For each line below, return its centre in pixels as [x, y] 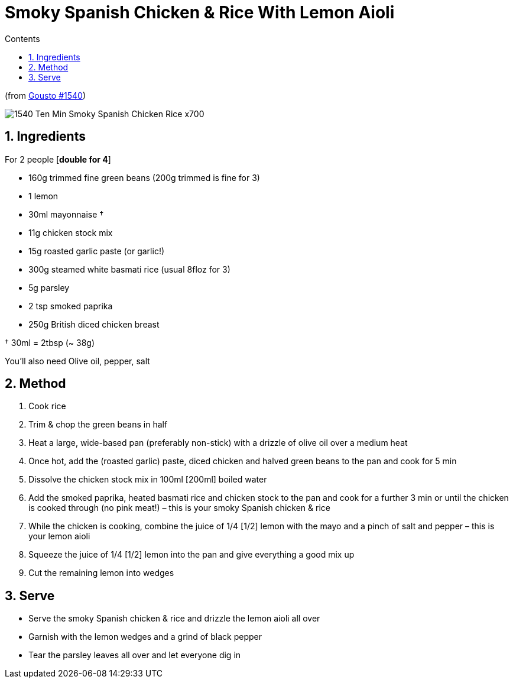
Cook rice [47, 406]
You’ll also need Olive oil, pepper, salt [77, 361]
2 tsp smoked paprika [71, 306]
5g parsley [49, 287]
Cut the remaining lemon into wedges [101, 573]
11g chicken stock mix [71, 232]
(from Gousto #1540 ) [46, 95]
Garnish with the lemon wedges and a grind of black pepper [145, 637]
